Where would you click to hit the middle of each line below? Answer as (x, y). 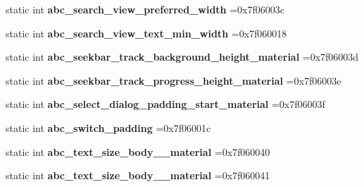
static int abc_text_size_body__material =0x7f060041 (138, 175)
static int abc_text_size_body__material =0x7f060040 (138, 151)
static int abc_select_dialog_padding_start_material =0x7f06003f (165, 104)
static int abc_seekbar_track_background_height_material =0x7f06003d (182, 57)
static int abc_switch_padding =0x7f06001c (108, 127)
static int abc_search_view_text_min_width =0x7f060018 (146, 33)
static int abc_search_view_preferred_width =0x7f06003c (145, 9)
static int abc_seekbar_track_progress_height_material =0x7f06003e (174, 80)
